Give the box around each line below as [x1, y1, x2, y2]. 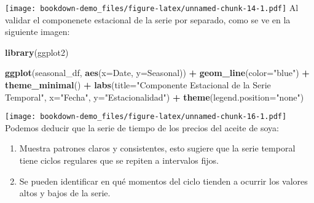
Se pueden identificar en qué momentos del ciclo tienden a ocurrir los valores [19, 174, 308, 187]
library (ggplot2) [5, 45, 69, 58]
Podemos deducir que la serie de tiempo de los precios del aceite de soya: [5, 121, 279, 134]
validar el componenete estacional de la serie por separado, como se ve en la [5, 13, 291, 26]
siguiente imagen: [5, 25, 70, 38]
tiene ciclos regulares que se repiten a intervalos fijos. [19, 154, 219, 167]
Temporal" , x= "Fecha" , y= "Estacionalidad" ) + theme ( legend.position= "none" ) [5, 90, 304, 103]
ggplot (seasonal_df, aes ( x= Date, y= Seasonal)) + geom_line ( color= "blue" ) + [5, 66, 310, 79]
